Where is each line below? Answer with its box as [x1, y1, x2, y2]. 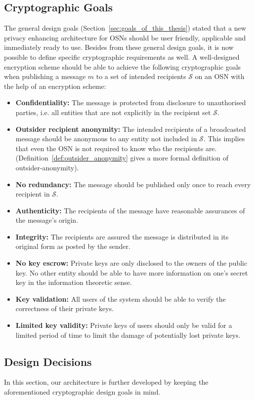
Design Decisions [4, 354, 92, 369]
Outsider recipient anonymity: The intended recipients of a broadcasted [15, 123, 246, 134]
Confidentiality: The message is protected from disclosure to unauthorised [15, 97, 246, 108]
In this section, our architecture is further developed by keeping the [4, 377, 209, 387]
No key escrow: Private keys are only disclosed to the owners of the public [15, 258, 248, 268]
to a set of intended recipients [96, 71, 186, 81]
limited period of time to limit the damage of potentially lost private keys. [15, 329, 241, 340]
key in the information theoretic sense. [15, 277, 132, 287]
